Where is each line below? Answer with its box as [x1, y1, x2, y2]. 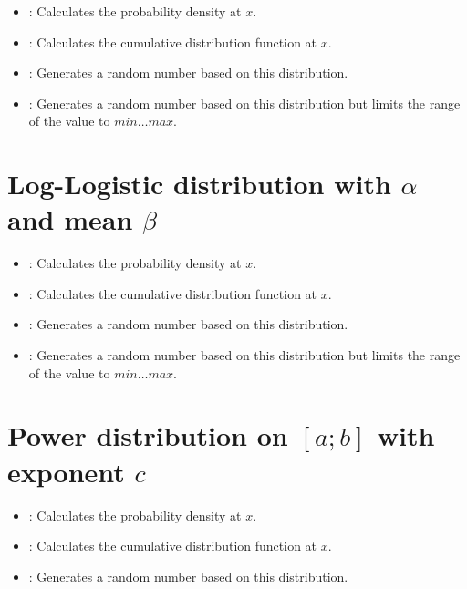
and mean [7, 201, 133, 238]
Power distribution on [7, 417, 288, 454]
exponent [7, 452, 125, 490]
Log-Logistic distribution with [7, 165, 391, 202]
